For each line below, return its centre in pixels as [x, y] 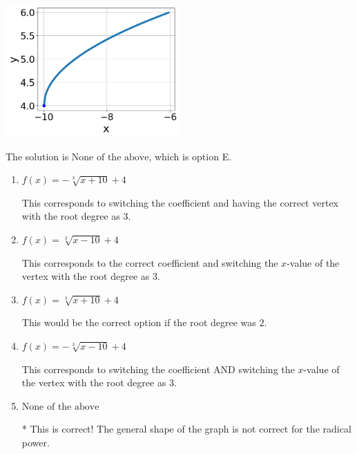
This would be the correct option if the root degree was [139, 322]
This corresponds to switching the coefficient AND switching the [158, 369]
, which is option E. [190, 156]
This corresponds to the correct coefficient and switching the [150, 262]
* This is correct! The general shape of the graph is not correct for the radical [186, 429]
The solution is [37, 156]
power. [36, 442]
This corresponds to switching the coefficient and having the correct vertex [180, 202]
